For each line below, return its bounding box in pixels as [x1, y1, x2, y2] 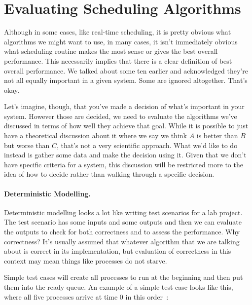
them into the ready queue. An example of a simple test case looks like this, [4, 281, 233, 292]
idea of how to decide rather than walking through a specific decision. [4, 169, 215, 179]
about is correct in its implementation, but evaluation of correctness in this [4, 246, 231, 256]
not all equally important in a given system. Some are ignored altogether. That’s [4, 75, 248, 85]
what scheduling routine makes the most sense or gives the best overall [4, 46, 218, 56]
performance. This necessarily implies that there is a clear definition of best [4, 55, 232, 66]
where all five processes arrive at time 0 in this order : [4, 291, 169, 302]
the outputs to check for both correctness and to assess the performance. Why [4, 227, 240, 237]
